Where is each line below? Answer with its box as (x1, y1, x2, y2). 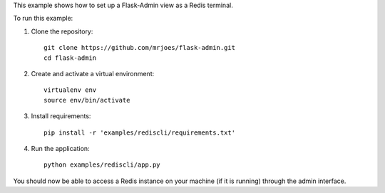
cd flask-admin (43, 53, 97, 62)
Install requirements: (31, 112, 91, 120)
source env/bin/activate (43, 96, 130, 104)
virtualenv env (43, 86, 97, 94)
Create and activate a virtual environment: (31, 69, 155, 78)
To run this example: (13, 14, 73, 23)
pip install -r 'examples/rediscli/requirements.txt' (43, 128, 235, 137)
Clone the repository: (31, 27, 93, 36)
